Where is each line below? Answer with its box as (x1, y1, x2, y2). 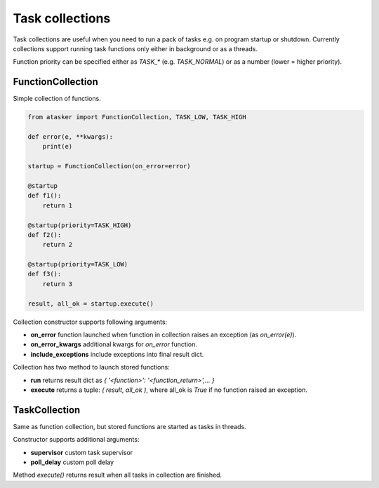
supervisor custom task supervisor (30, 448, 133, 456)
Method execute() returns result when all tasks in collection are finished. (13, 470, 222, 480)
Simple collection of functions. (13, 95, 101, 103)
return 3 (42, 280, 73, 287)
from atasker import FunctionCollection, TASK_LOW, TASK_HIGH (27, 113, 246, 121)
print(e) (42, 142, 73, 151)
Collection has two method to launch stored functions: (13, 363, 170, 372)
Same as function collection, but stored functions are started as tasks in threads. (13, 422, 246, 431)
